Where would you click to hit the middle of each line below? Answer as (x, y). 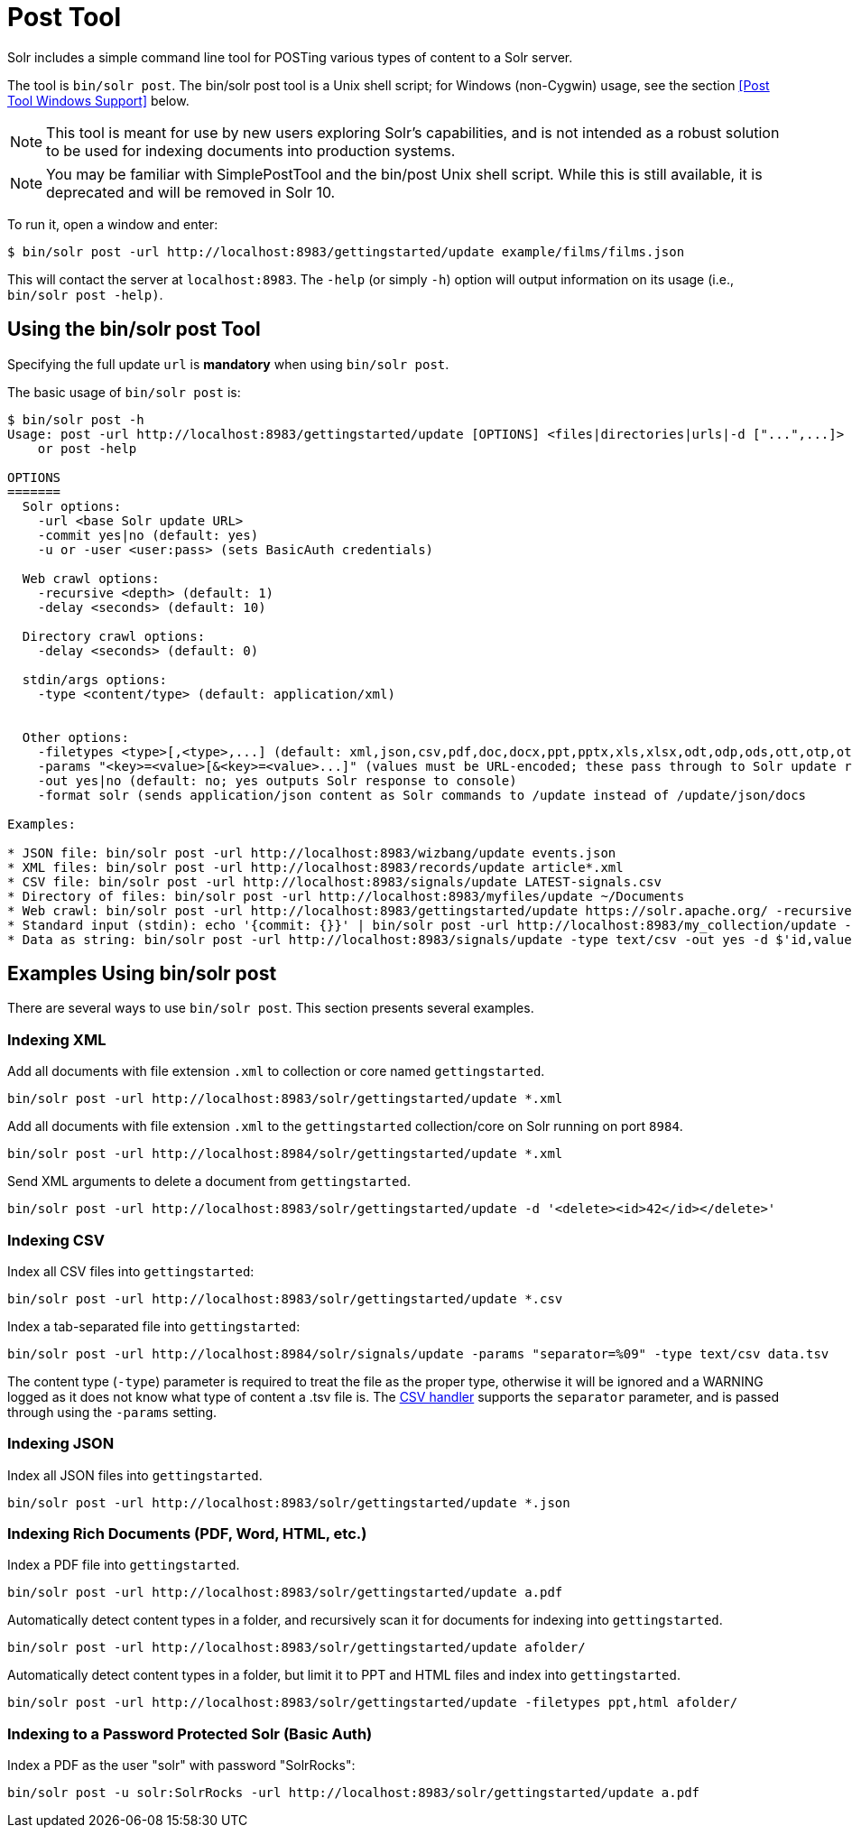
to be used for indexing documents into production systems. (251, 150)
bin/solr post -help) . (85, 294)
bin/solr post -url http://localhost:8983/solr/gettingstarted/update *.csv (285, 1298)
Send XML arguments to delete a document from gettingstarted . (209, 1182)
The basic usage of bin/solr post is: (124, 392)
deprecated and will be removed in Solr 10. (191, 192)
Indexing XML (57, 1039)
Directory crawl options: (114, 636)
